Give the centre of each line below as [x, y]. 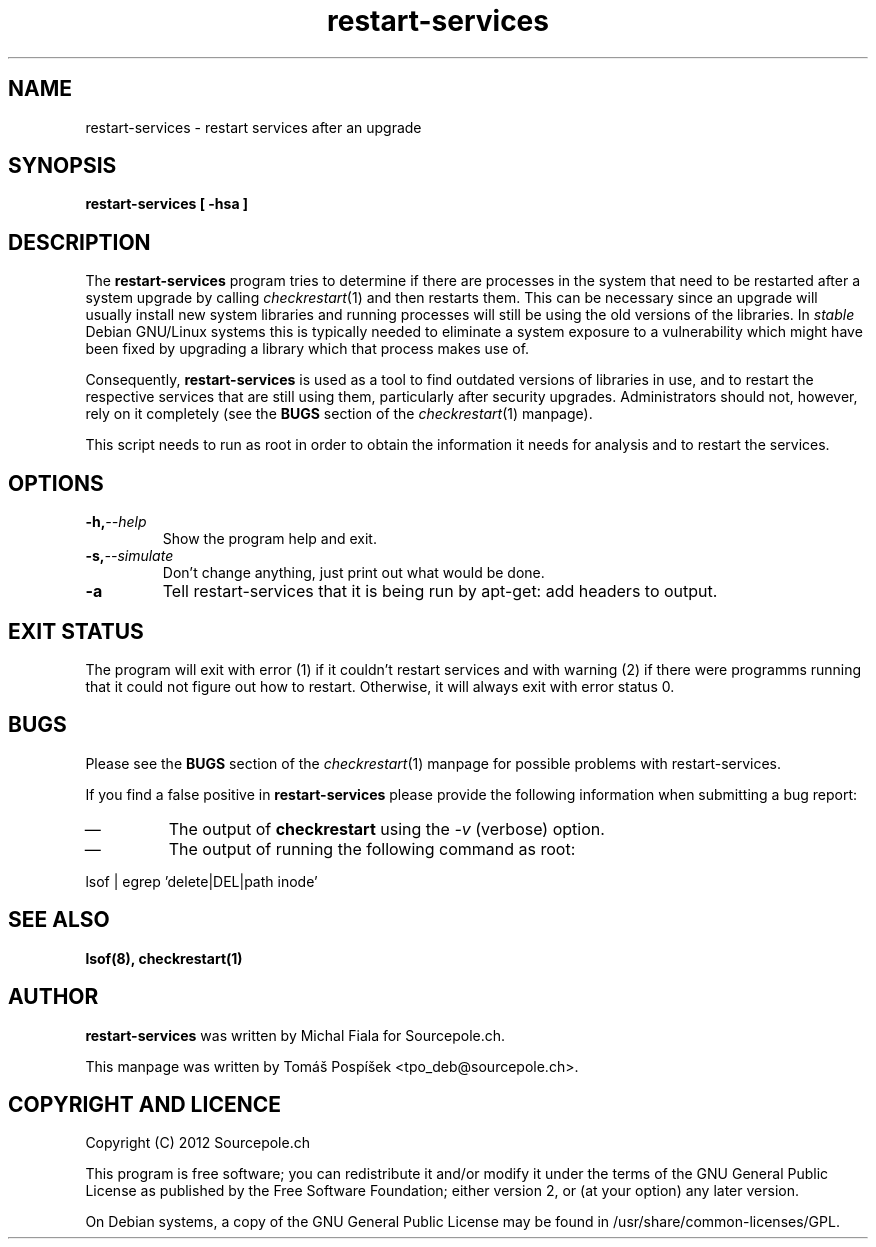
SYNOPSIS [62, 166]
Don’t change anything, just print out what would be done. [353, 573]
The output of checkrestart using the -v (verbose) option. [386, 828]
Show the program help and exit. [269, 539]
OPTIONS [56, 483]
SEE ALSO [59, 920]
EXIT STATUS [76, 631]
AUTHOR [53, 997]
